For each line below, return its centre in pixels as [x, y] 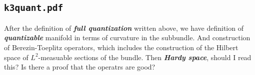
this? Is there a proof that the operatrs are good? [80, 67]
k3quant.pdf [34, 8]
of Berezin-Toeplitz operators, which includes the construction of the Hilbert [121, 47]
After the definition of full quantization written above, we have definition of [124, 28]
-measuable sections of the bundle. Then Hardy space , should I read [145, 57]
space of [16, 57]
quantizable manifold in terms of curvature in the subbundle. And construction [127, 37]
